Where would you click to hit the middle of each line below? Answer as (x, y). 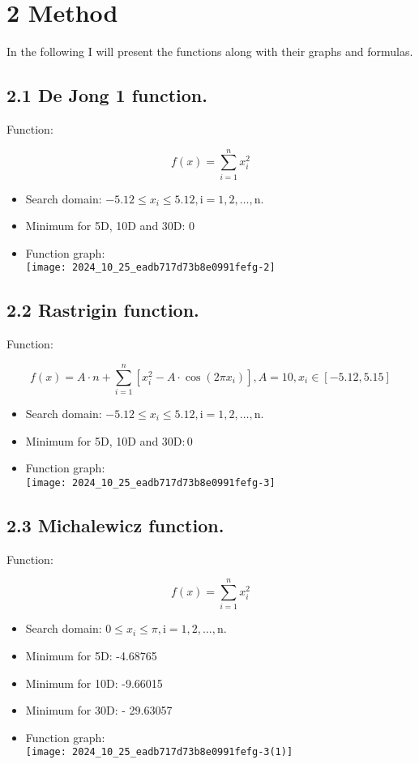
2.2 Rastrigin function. (103, 310)
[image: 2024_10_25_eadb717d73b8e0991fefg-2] (150, 268)
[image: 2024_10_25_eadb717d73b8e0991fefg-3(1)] (159, 752)
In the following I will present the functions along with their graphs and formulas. (210, 51)
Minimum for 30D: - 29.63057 (99, 710)
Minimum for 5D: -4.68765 (91, 655)
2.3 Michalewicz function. (115, 525)
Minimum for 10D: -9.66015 (94, 683)
